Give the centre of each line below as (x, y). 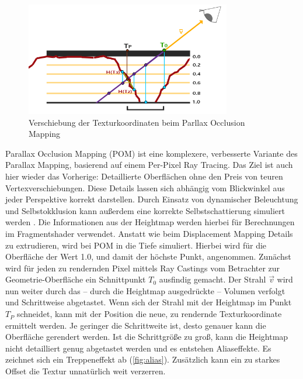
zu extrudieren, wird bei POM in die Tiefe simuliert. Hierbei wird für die (136, 245)
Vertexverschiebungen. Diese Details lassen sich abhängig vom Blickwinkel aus (145, 187)
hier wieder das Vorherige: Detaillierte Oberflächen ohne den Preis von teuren (144, 176)
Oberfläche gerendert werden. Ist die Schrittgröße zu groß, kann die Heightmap (147, 337)
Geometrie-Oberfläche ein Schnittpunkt (76, 279)
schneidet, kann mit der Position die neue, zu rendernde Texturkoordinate (149, 314)
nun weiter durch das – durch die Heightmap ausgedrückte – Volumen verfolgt (145, 290)
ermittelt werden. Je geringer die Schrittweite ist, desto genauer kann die (136, 325)
